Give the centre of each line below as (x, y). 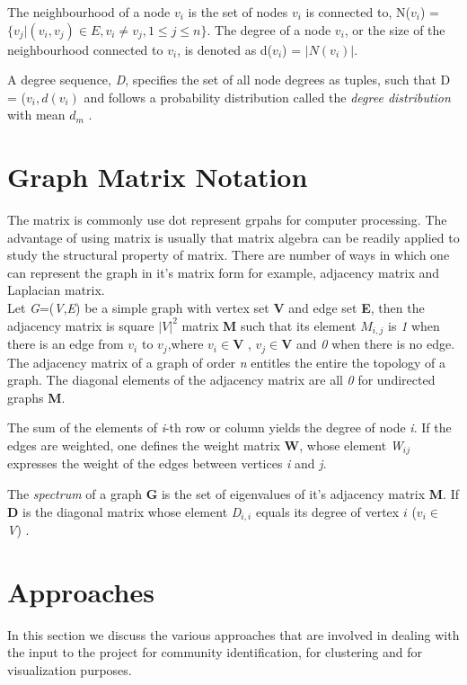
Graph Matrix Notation (158, 177)
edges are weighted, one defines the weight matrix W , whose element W (205, 445)
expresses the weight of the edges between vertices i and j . (167, 463)
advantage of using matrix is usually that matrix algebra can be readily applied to (233, 237)
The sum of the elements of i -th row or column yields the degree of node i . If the (229, 427)
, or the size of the (395, 29)
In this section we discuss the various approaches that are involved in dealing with (233, 634)
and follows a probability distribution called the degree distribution (267, 97)
